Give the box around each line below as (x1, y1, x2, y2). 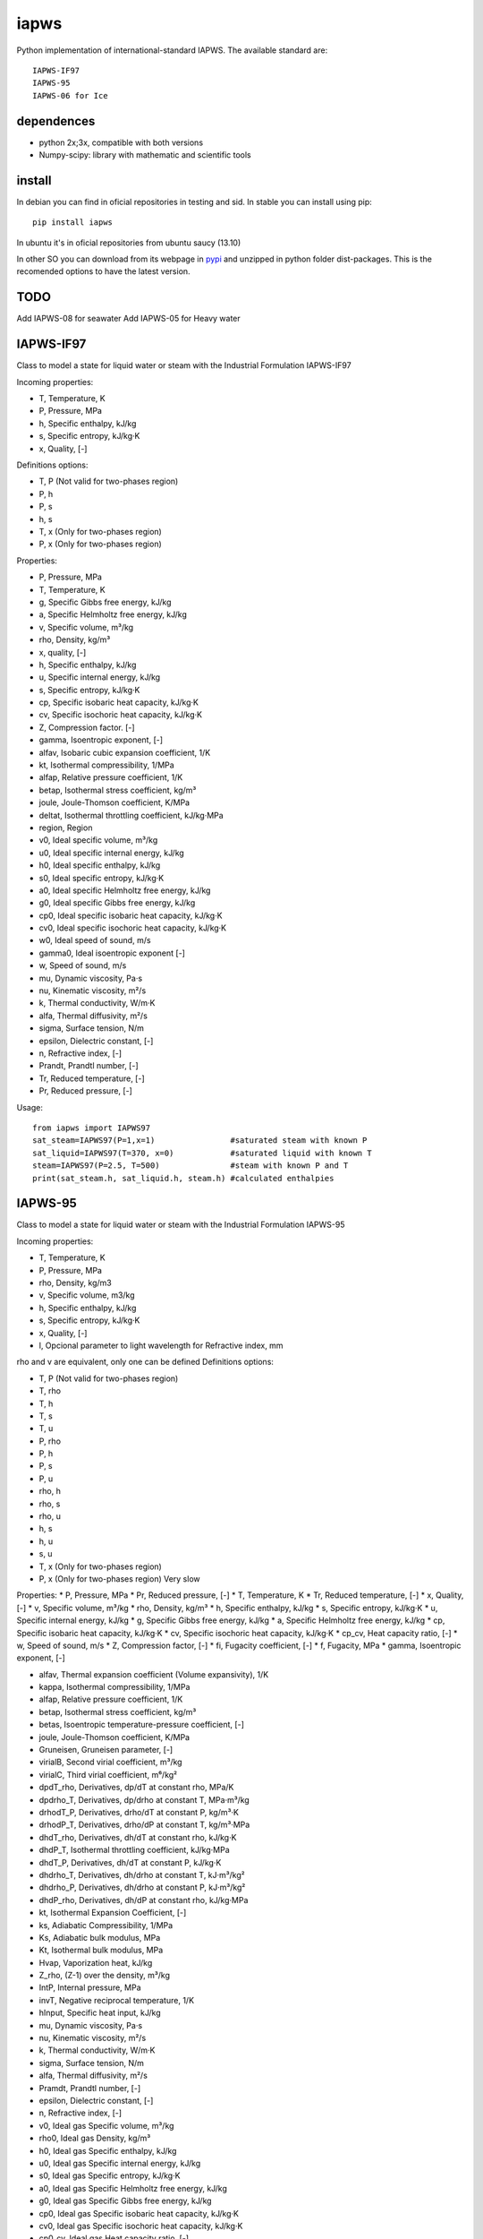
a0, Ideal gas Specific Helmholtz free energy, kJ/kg (38, 2183, 228, 2193)
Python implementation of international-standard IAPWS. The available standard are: (16, 45, 328, 56)
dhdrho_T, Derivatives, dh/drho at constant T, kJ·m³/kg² (38, 1869, 245, 1880)
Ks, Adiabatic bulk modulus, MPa (38, 1932, 161, 1943)
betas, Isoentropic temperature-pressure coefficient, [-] (38, 1720, 245, 1730)
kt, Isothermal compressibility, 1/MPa (38, 759, 174, 770)
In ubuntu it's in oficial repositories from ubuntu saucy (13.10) (16, 237, 241, 248)
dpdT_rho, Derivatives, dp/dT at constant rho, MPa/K (38, 1782, 234, 1793)
